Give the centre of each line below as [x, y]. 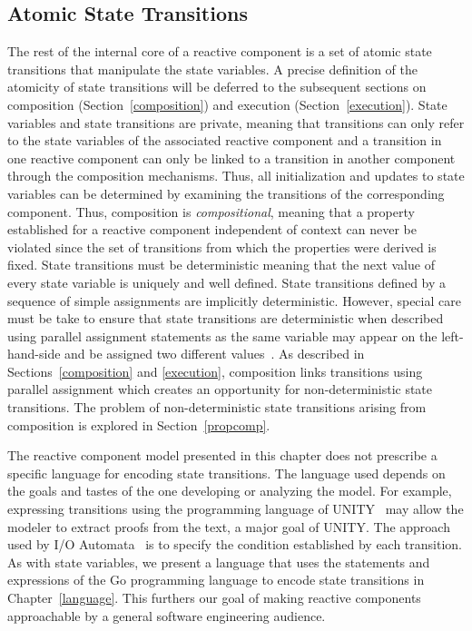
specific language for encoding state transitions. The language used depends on [226, 473]
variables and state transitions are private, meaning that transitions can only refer [236, 122]
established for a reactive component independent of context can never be [212, 229]
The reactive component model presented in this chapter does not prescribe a [222, 455]
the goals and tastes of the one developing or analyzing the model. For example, [230, 491]
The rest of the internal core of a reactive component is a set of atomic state [220, 51]
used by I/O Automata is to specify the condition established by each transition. [235, 544]
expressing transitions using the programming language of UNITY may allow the [236, 509]
